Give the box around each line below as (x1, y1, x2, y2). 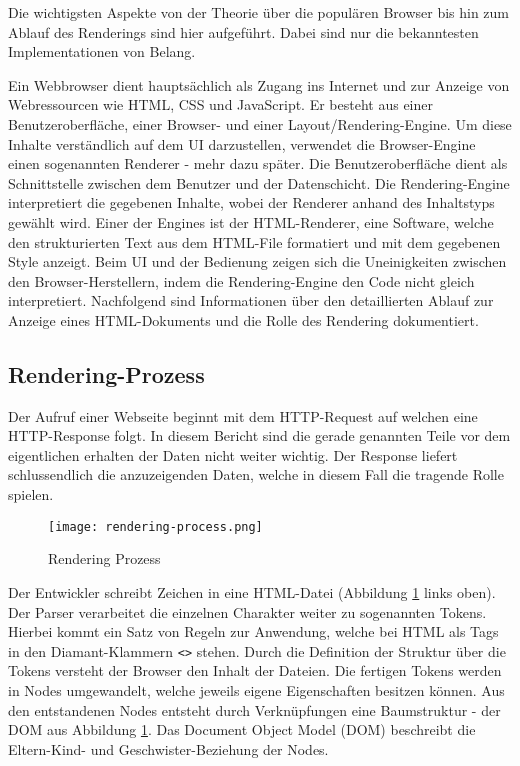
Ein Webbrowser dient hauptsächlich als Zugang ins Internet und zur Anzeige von (8, 74, 510, 95)
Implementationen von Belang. (8, 41, 196, 62)
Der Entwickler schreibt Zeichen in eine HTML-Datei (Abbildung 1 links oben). (8, 581, 496, 602)
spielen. (8, 484, 54, 505)
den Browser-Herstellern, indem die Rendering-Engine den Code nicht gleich (8, 270, 475, 291)
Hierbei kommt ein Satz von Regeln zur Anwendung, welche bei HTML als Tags (8, 621, 499, 642)
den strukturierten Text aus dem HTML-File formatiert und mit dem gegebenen (8, 231, 501, 252)
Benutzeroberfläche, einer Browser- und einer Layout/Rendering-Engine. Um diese (8, 113, 512, 134)
